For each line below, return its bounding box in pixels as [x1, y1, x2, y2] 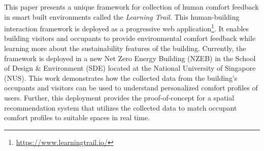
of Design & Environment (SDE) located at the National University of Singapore [4, 63, 256, 73]
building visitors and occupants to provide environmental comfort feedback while [4, 33, 256, 43]
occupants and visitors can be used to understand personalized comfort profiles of [4, 82, 258, 93]
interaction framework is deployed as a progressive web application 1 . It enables [4, 22, 249, 33]
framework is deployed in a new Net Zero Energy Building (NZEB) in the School [4, 53, 256, 63]
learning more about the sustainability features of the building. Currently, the [4, 43, 246, 54]
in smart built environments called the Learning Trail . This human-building [4, 11, 240, 22]
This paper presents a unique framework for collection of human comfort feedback [4, 2, 259, 12]
